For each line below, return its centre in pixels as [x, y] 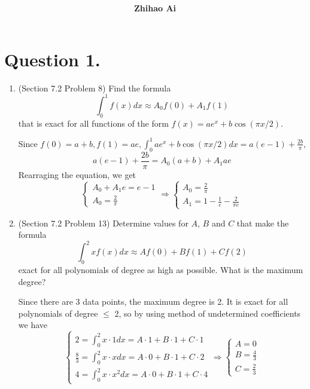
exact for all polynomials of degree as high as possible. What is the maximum [161, 270]
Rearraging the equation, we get [77, 174]
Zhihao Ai [155, 8]
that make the [263, 223]
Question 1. [52, 59]
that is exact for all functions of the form [93, 123]
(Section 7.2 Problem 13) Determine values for [103, 223]
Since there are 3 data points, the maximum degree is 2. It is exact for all [153, 301]
